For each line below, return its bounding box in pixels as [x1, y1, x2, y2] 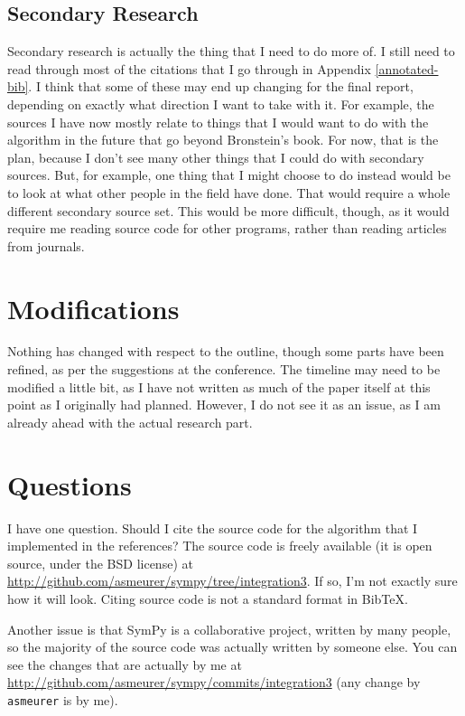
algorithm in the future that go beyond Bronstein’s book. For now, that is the [7, 130, 439, 149]
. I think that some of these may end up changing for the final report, [28, 77, 414, 96]
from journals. [7, 236, 85, 255]
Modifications [7, 289, 180, 326]
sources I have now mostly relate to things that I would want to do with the [7, 112, 429, 131]
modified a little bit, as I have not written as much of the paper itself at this [7, 377, 431, 396]
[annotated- [375, 59, 439, 78]
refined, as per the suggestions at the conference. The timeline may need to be [7, 360, 441, 379]
